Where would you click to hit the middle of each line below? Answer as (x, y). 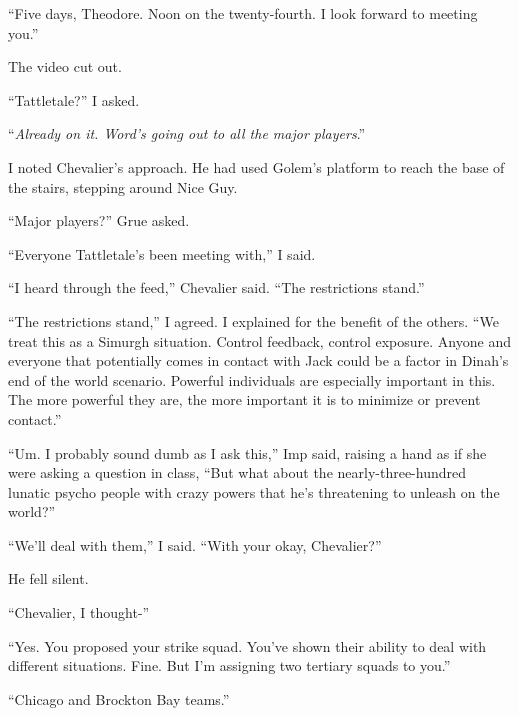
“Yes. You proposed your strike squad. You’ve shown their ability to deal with (247, 645)
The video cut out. (65, 66)
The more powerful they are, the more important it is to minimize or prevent (244, 399)
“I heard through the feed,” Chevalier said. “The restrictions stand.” (216, 287)
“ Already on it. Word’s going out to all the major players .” (187, 133)
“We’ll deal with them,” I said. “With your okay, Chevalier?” (195, 544)
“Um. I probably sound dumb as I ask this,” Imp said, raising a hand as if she (247, 452)
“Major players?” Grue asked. (99, 220)
